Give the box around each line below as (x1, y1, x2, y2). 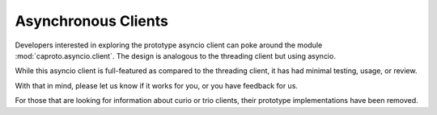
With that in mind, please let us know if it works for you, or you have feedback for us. (15, 80, 299, 90)
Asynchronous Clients (15, 12, 169, 30)
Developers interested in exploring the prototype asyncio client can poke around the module (15, 40, 323, 50)
